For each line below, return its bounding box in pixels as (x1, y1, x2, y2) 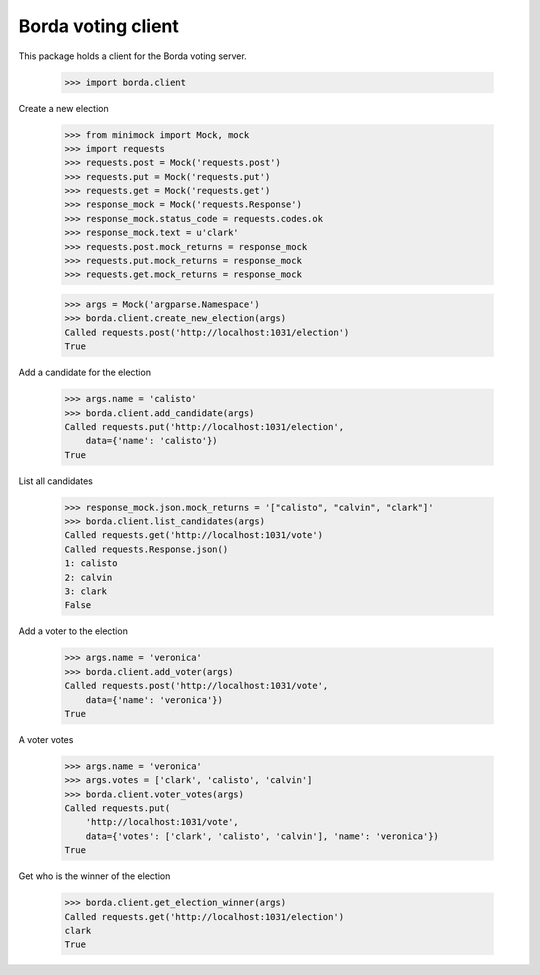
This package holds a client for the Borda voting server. (18, 50, 247, 62)
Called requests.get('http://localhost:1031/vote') (64, 530, 324, 541)
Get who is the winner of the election (18, 870, 171, 882)
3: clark (64, 586, 108, 597)
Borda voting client (18, 15, 180, 37)
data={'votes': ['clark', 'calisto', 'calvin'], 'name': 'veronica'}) (85, 830, 440, 842)
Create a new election (18, 102, 109, 114)
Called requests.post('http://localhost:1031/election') (64, 326, 350, 338)
